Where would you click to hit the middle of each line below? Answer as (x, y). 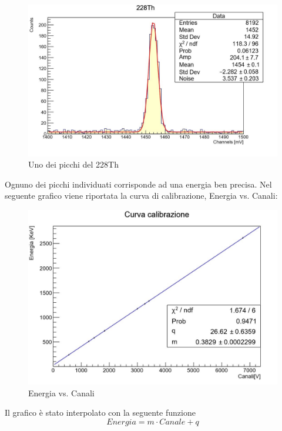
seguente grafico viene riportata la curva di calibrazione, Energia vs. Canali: (141, 196)
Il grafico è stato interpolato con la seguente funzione (100, 412)
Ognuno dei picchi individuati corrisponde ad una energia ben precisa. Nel (138, 184)
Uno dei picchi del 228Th (73, 164)
